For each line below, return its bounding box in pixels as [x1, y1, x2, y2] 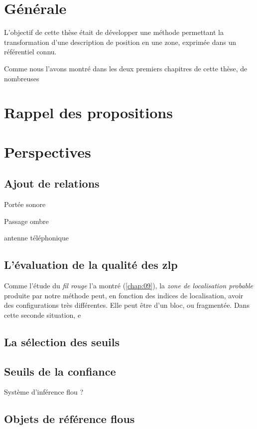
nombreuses [4, 73, 39, 83]
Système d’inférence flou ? [4, 387, 84, 397]
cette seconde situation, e [4, 309, 81, 320]
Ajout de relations [4, 176, 100, 191]
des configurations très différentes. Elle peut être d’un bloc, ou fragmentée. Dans [4, 300, 250, 310]
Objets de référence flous [4, 411, 135, 427]
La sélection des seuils [4, 334, 120, 349]
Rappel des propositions [4, 102, 173, 123]
